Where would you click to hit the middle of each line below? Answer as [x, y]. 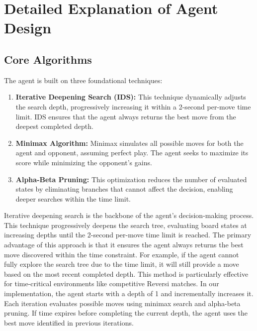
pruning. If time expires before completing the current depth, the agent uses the [126, 313]
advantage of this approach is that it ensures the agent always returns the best [124, 245]
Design [28, 28]
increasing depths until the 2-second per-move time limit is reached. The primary [128, 235]
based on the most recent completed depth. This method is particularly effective [126, 274]
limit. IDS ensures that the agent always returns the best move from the [126, 116]
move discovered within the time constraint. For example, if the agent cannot [122, 254]
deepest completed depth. [54, 126]
